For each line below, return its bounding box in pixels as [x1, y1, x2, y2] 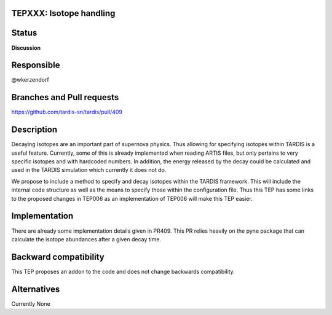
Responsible [11, 60, 60, 71]
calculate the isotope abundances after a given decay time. [11, 235, 162, 243]
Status [11, 28, 38, 38]
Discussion [11, 44, 41, 52]
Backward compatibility [11, 252, 105, 262]
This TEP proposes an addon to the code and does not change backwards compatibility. [11, 268, 235, 275]
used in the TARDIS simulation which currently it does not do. [11, 166, 167, 174]
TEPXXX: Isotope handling [11, 8, 116, 18]
